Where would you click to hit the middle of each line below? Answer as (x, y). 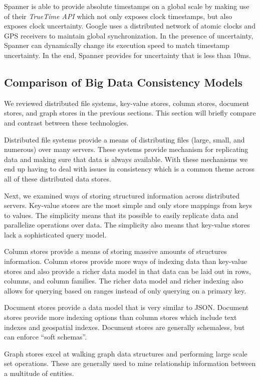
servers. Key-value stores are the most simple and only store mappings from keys (128, 205)
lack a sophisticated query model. (55, 234)
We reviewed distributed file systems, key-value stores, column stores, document (127, 103)
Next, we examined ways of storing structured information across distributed (122, 195)
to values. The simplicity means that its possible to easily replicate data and (121, 215)
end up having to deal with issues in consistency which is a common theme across (129, 169)
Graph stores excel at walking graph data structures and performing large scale (126, 353)
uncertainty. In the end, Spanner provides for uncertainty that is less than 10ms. (127, 55)
